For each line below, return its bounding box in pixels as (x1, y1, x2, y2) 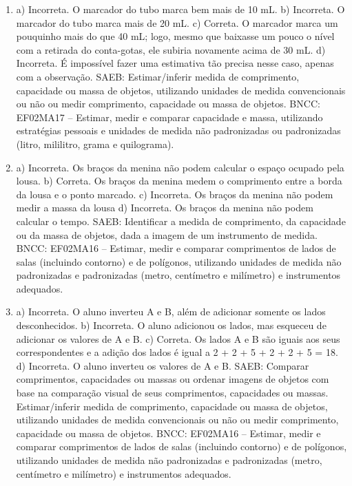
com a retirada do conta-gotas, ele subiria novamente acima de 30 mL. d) (16, 42, 326, 56)
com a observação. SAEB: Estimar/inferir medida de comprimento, (16, 69, 300, 83)
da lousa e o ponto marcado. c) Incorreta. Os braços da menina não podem (16, 187, 333, 201)
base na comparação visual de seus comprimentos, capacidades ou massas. (16, 385, 329, 400)
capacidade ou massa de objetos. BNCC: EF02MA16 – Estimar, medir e (16, 425, 321, 440)
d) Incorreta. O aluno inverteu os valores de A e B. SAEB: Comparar (16, 358, 309, 372)
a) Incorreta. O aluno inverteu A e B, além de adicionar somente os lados (16, 304, 326, 319)
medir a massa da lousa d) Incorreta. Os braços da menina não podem (16, 200, 313, 215)
